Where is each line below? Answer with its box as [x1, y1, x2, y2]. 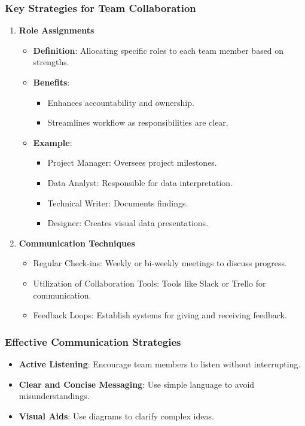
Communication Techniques [19, 236, 135, 249]
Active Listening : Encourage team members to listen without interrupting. [19, 357, 301, 370]
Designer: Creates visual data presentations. [47, 217, 209, 229]
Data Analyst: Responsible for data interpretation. [47, 176, 233, 188]
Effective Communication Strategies [5, 334, 181, 349]
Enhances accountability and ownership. [47, 96, 194, 108]
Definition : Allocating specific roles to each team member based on [33, 44, 284, 56]
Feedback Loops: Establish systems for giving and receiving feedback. [33, 309, 287, 321]
